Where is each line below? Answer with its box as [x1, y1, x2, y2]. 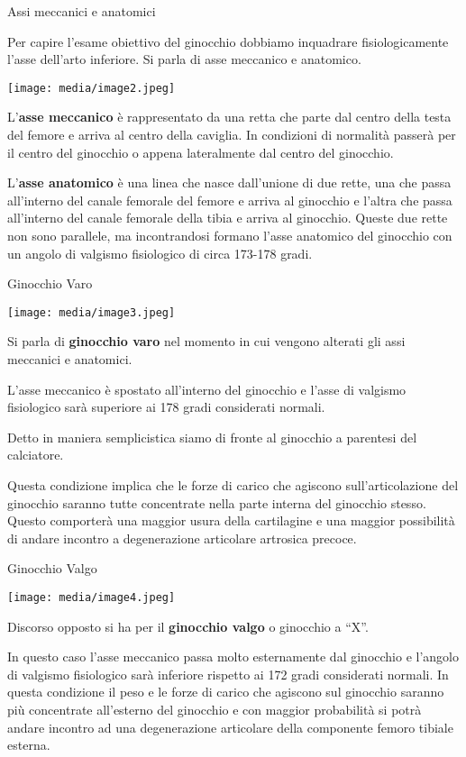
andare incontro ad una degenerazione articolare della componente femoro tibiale [7, 717, 453, 736]
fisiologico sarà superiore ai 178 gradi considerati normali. [7, 397, 325, 416]
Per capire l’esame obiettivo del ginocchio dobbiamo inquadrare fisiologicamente [7, 32, 449, 50]
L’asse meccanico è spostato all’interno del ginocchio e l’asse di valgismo [7, 379, 407, 398]
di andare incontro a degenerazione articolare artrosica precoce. [7, 528, 357, 547]
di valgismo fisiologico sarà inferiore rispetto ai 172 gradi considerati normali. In [7, 664, 449, 683]
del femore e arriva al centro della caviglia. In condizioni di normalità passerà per [7, 125, 456, 144]
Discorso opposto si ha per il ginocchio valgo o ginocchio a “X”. [7, 616, 369, 635]
